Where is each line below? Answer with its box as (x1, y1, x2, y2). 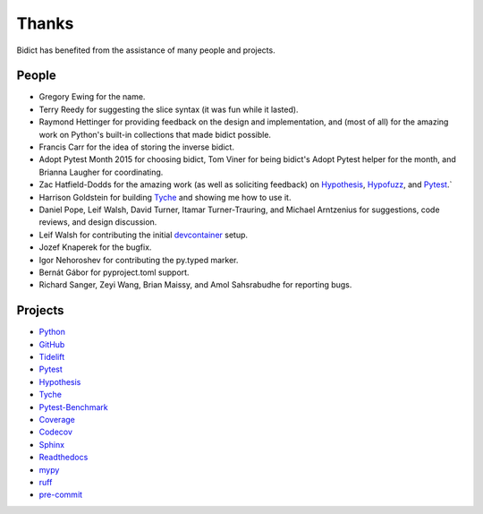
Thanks (16, 13, 74, 33)
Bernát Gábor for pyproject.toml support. (38, 267, 190, 278)
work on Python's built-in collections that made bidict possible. (38, 129, 272, 140)
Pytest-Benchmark (38, 401, 108, 412)
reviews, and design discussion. (38, 217, 157, 227)
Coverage (38, 414, 75, 424)
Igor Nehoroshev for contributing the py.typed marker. (38, 254, 239, 265)
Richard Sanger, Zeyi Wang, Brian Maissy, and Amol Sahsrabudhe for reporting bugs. (38, 279, 352, 290)
